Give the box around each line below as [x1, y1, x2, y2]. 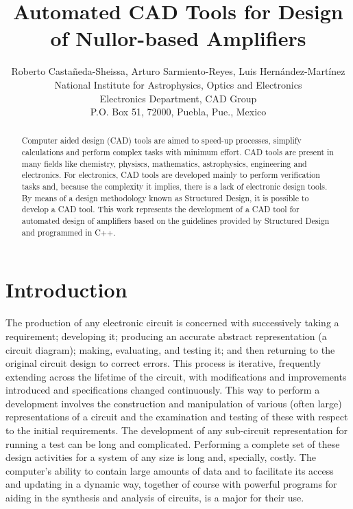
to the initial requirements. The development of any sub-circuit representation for [5, 423, 348, 438]
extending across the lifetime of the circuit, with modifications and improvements [5, 369, 347, 383]
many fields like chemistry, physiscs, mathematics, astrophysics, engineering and [21, 157, 307, 169]
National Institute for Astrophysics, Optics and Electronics [54, 77, 302, 91]
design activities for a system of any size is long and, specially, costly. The [5, 450, 316, 464]
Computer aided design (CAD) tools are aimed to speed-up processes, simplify [21, 135, 302, 146]
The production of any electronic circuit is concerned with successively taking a [5, 315, 339, 330]
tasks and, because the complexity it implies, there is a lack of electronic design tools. [21, 181, 328, 192]
